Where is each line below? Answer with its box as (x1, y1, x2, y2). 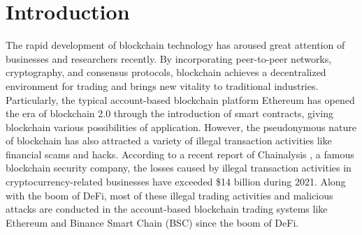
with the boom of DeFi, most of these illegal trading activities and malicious (6, 188, 333, 202)
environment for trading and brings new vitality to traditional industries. (6, 78, 319, 93)
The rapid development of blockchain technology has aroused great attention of (6, 38, 345, 52)
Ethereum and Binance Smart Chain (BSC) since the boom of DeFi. (6, 215, 299, 229)
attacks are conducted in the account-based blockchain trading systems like (6, 202, 328, 216)
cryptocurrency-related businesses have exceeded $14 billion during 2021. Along (6, 174, 346, 189)
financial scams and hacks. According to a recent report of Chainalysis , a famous (6, 146, 354, 161)
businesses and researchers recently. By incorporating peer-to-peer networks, (6, 51, 332, 66)
